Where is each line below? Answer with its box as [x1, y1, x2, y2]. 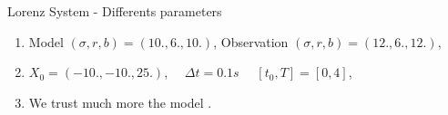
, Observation [213, 32, 289, 51]
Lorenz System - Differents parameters [7, 2, 222, 20]
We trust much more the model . [28, 92, 212, 111]
